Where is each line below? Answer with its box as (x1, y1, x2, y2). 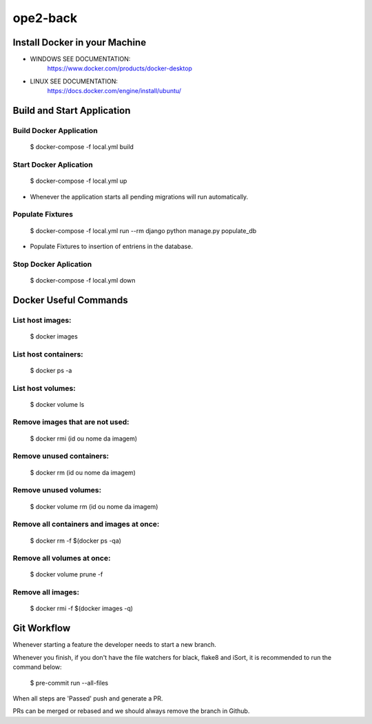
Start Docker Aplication (12, 159, 93, 169)
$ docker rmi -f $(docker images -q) (30, 604, 134, 613)
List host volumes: (12, 383, 76, 393)
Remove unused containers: (12, 452, 110, 461)
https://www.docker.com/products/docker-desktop (47, 64, 193, 72)
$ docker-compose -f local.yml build (30, 143, 134, 151)
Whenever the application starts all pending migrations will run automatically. (30, 192, 249, 201)
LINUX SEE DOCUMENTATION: (30, 77, 118, 86)
